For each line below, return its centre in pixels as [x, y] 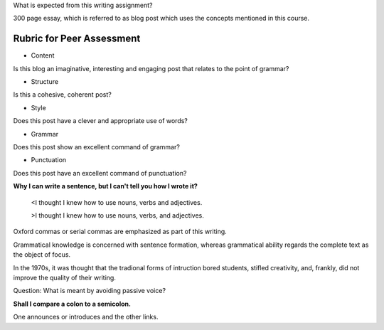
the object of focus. [42, 255]
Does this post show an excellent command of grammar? [97, 147]
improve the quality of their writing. [65, 277]
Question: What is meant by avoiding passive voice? [90, 291]
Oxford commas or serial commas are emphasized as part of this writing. [120, 232]
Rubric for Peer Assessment [77, 39]
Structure [45, 82]
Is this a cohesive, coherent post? [62, 95]
